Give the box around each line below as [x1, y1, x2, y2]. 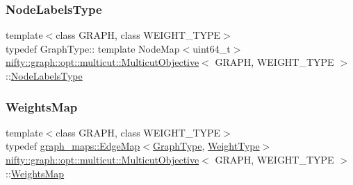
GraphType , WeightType [152, 139, 260, 153]
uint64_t [192, 41, 231, 55]
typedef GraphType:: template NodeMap [6, 41, 180, 55]
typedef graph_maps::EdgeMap [6, 139, 140, 153]
